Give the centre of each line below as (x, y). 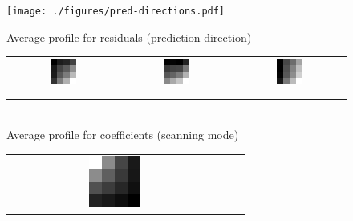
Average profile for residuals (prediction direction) (129, 37)
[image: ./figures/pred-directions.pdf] (116, 11)
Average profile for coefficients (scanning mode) (123, 135)
